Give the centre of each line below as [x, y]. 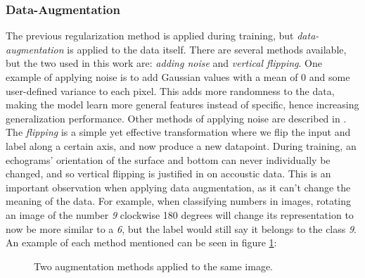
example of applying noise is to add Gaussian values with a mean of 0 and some [178, 77]
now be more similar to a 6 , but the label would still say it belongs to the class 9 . [181, 228]
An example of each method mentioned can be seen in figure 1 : [141, 242]
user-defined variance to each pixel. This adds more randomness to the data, [170, 90]
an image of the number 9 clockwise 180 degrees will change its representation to [180, 214]
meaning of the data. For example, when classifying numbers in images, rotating [179, 201]
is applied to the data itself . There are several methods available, [207, 49]
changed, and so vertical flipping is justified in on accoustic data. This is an [168, 173]
